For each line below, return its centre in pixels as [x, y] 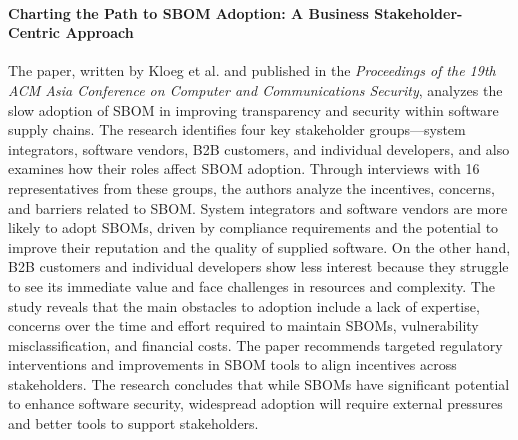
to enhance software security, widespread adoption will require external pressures [255, 403]
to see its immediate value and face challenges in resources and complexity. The [251, 285]
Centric [34, 32]
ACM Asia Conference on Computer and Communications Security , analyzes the [255, 89]
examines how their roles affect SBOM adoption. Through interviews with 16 [244, 168]
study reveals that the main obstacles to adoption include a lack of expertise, [244, 305]
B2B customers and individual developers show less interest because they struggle [258, 266]
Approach [99, 32]
